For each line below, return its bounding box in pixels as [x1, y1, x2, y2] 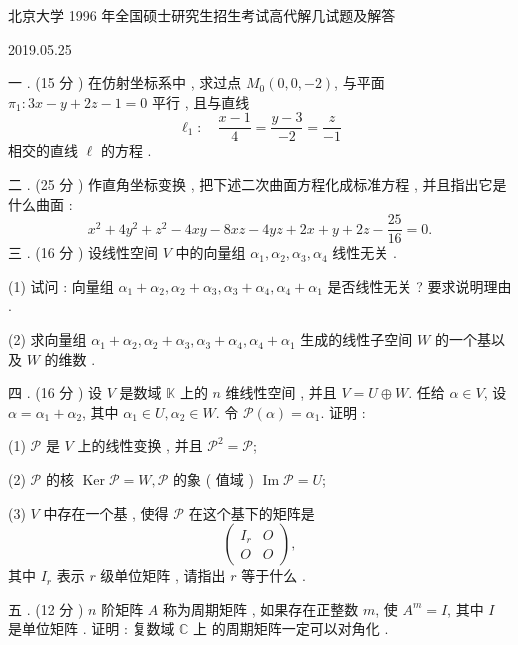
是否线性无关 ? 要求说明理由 [327, 275, 512, 296]
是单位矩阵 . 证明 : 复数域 [8, 618, 175, 639]
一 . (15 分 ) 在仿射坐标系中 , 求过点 [8, 72, 242, 93]
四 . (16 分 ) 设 [8, 382, 103, 403]
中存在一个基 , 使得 [43, 502, 169, 523]
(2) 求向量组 [8, 329, 87, 350]
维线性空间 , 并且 [225, 382, 337, 403]
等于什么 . [241, 565, 306, 586]
